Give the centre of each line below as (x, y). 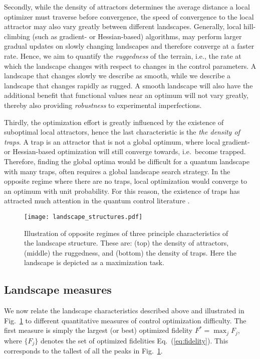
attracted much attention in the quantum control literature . (97, 201)
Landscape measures (58, 289)
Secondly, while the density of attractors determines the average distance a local (127, 7)
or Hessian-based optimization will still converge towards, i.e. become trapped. (125, 151)
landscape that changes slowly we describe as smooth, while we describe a (117, 76)
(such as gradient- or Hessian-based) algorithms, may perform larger (137, 36)
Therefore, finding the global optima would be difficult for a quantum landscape (127, 161)
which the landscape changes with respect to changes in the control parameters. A (130, 66)
